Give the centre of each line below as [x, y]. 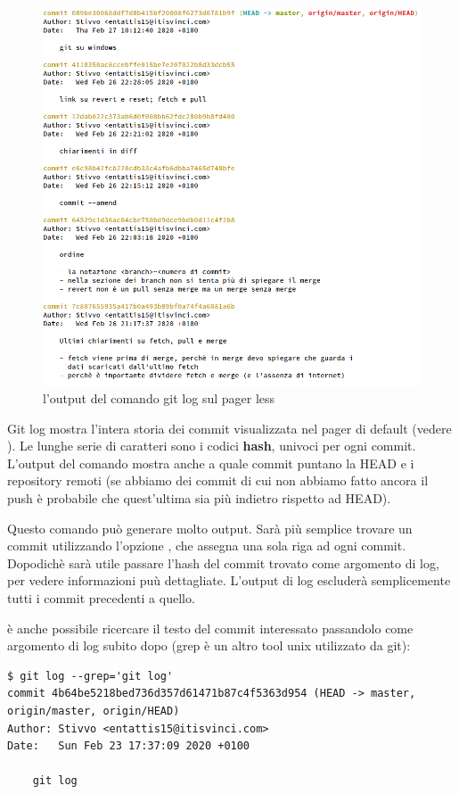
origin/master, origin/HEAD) [94, 711]
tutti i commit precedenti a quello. [101, 598]
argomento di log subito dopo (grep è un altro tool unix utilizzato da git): [209, 645]
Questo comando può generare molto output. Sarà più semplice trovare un [210, 528]
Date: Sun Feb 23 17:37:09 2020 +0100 [129, 746]
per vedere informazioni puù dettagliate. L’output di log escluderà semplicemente [229, 580]
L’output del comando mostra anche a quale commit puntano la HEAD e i [211, 463]
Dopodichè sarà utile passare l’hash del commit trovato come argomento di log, [223, 562]
